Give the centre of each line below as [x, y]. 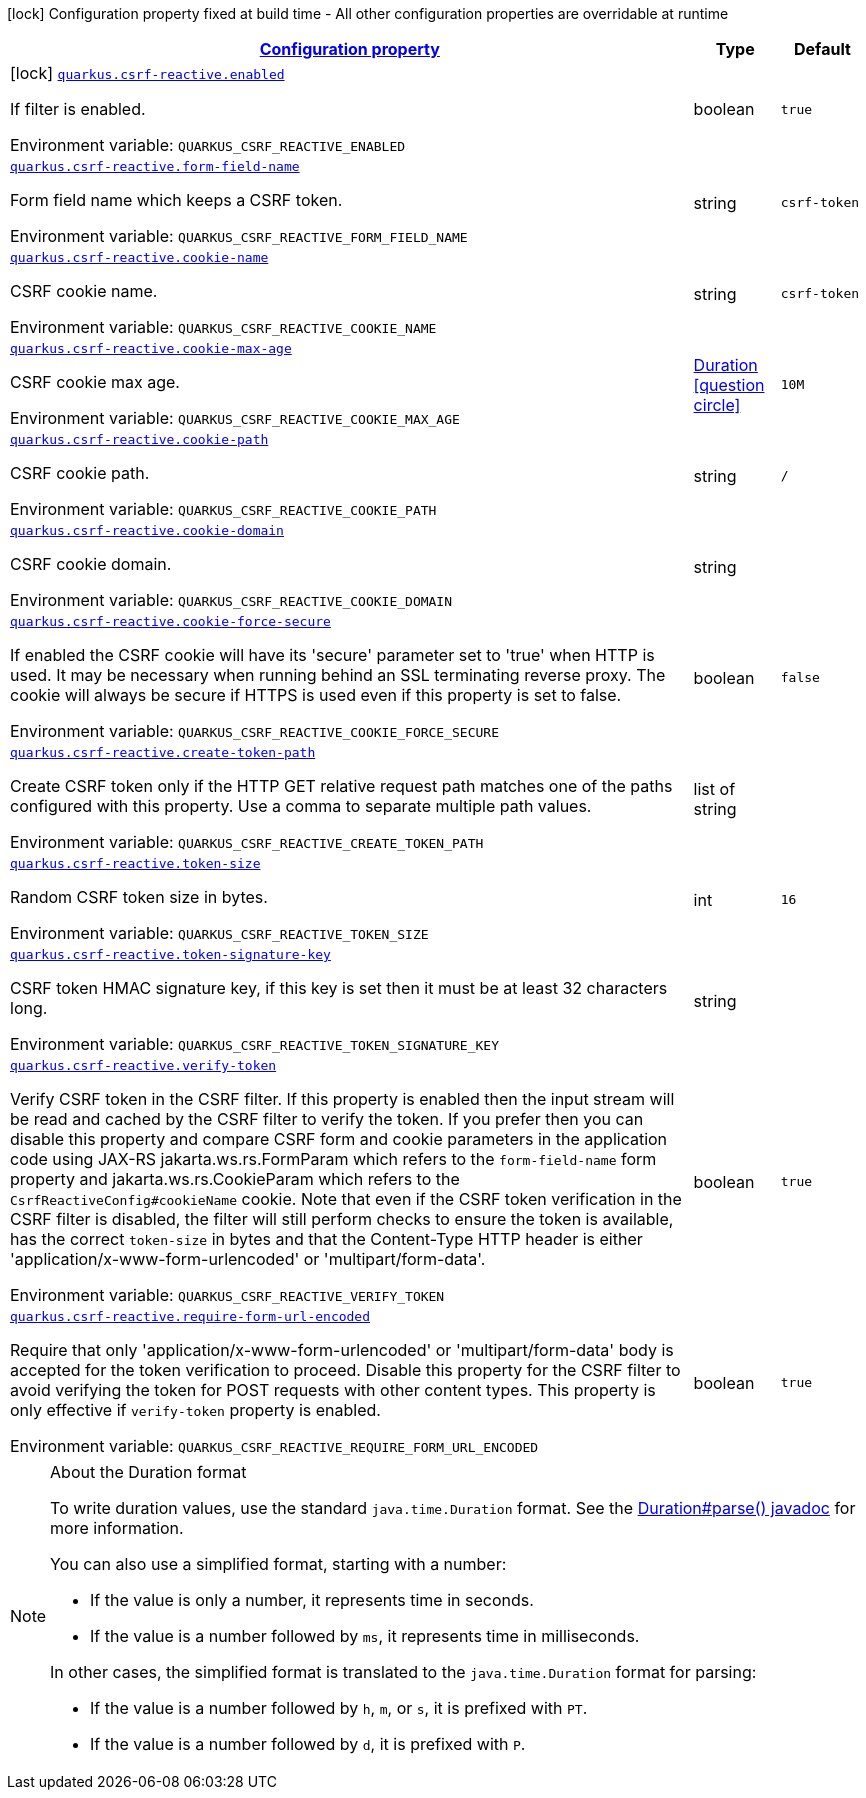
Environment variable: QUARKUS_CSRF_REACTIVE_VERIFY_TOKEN [227, 1295]
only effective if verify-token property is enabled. [195, 1410]
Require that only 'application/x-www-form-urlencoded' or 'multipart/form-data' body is [342, 1350]
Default [822, 49]
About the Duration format [148, 1472]
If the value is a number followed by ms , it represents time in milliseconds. [365, 1636]
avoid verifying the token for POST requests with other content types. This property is [333, 1390]
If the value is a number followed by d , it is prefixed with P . [308, 1744]
